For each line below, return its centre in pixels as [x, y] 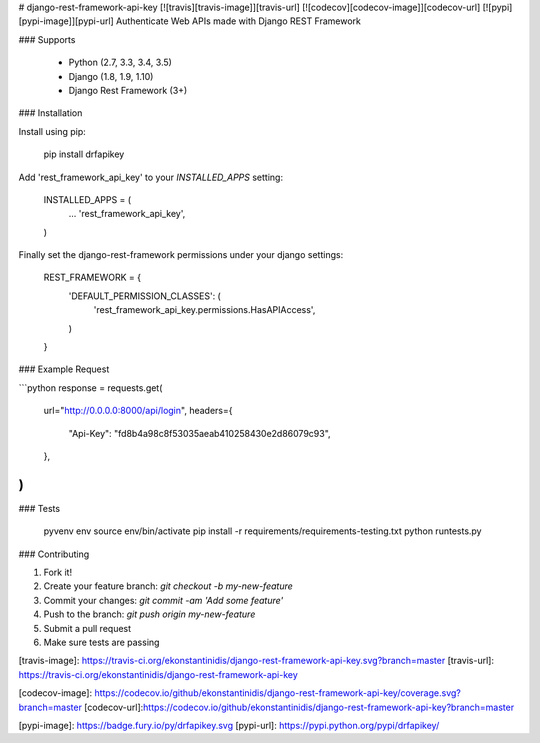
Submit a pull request [87, 628]
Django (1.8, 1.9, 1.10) [111, 76]
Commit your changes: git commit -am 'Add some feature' [163, 600]
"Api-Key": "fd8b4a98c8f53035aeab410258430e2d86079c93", [199, 433]
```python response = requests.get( [90, 387]
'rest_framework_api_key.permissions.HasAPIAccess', [204, 310]
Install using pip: [52, 131]
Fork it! [58, 572]
